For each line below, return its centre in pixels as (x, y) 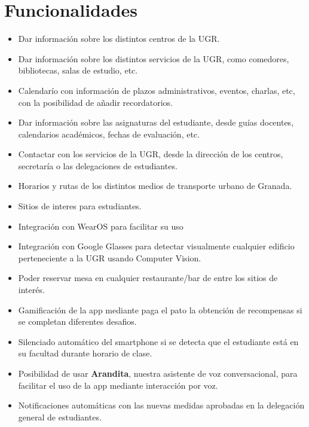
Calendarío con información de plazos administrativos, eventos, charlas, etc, (157, 90)
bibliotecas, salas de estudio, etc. (78, 70)
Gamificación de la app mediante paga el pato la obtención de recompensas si (160, 309)
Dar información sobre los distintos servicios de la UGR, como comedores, (154, 58)
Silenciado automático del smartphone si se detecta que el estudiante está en (158, 341)
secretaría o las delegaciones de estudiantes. (98, 165)
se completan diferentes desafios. (77, 321)
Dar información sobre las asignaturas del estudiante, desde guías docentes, (156, 122)
